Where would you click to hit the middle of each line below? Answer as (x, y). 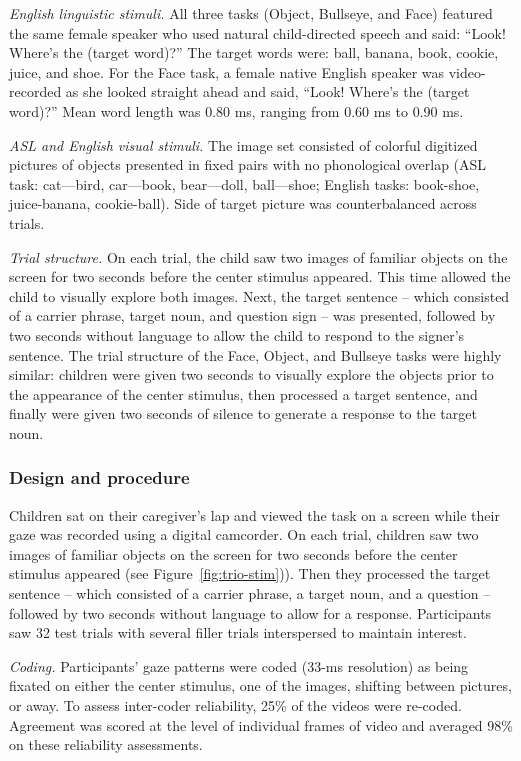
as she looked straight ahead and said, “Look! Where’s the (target (267, 91)
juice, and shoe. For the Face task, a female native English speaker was (227, 71)
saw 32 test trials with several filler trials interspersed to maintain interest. (238, 632)
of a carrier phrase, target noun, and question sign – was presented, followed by (252, 315)
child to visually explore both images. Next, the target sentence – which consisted (259, 295)
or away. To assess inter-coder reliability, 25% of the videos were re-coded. (235, 705)
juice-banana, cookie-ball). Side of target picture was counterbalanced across (243, 203)
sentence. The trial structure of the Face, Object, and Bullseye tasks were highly (255, 354)
